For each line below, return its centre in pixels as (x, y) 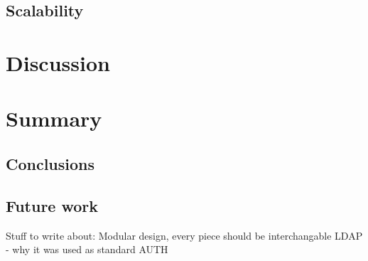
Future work (52, 205)
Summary (54, 118)
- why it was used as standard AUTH (87, 249)
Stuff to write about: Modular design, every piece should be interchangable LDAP (184, 235)
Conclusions (50, 163)
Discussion (58, 62)
